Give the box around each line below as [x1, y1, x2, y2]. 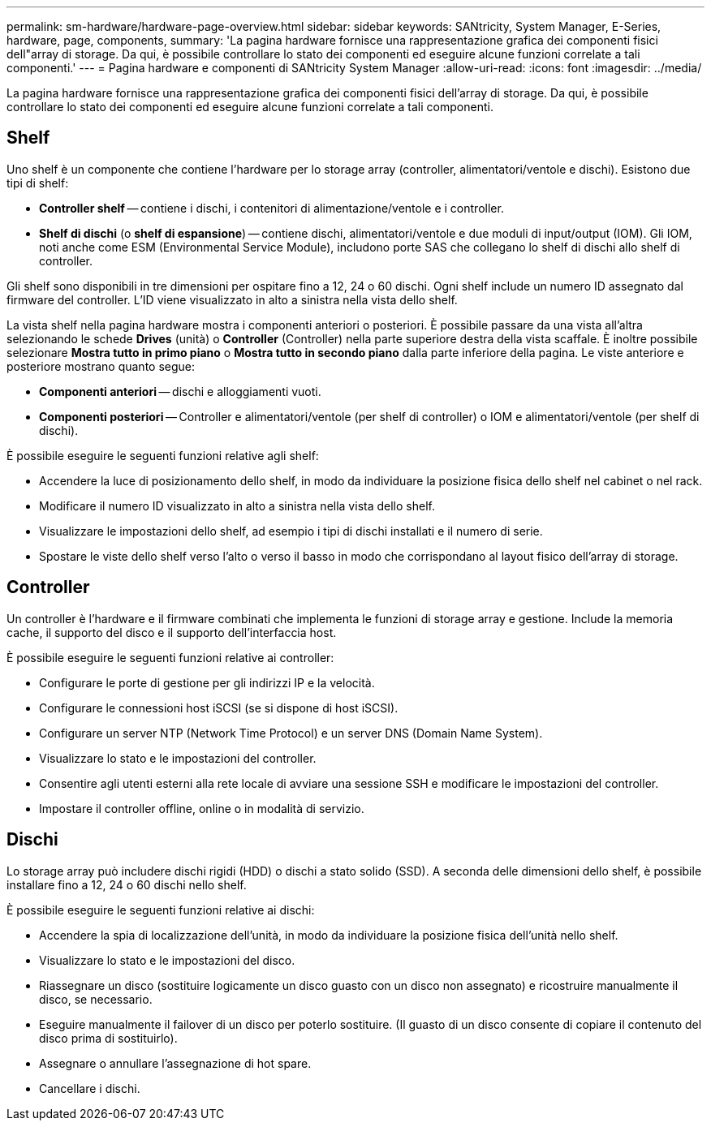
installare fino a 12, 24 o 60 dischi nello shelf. [6, 877, 247, 892]
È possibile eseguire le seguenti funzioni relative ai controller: [6, 650, 334, 665]
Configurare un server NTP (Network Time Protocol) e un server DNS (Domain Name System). [39, 725, 543, 740]
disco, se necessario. [39, 992, 153, 1006]
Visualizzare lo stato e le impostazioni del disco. [39, 953, 295, 967]
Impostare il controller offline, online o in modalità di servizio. [39, 801, 364, 815]
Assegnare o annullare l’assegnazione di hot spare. [39, 1056, 312, 1070]
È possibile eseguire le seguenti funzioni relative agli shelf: [6, 448, 319, 462]
